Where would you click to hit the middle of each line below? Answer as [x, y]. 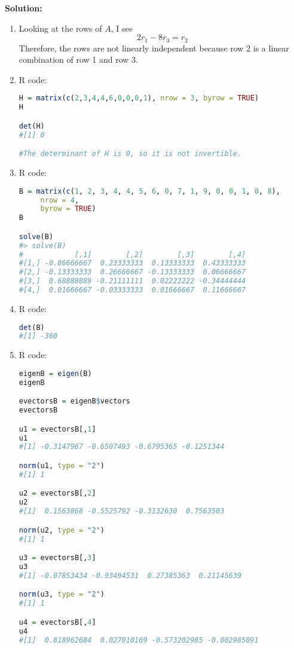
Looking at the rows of [60, 28]
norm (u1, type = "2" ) [62, 466]
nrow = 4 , [60, 200]
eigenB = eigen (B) [55, 373]
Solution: [24, 8]
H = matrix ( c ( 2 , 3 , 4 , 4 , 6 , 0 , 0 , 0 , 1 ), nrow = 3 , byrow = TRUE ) [139, 98]
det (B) [32, 327]
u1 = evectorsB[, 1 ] [57, 429]
